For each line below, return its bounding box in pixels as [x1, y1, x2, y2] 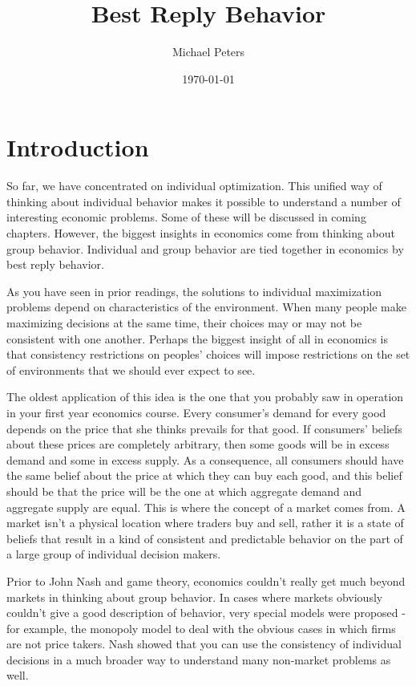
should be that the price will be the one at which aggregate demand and [6, 482, 362, 499]
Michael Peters [172, 43, 245, 60]
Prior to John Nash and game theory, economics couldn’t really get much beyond [6, 572, 406, 589]
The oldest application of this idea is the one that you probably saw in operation [6, 388, 404, 405]
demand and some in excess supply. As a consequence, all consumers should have [6, 451, 404, 468]
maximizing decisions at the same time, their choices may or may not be [6, 315, 362, 331]
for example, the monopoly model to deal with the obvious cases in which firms [6, 619, 396, 636]
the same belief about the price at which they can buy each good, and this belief [6, 467, 402, 484]
